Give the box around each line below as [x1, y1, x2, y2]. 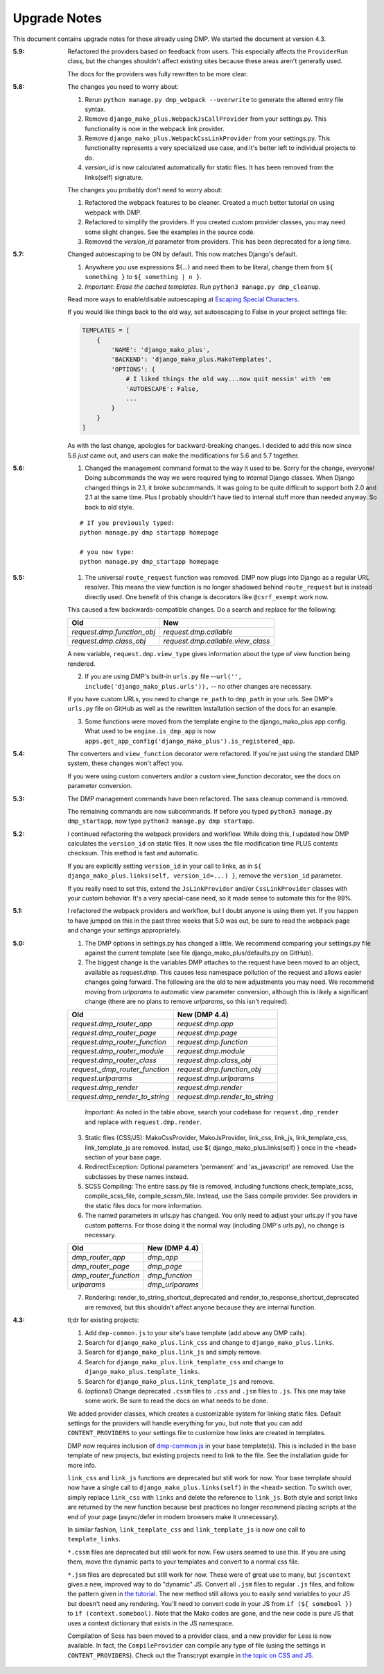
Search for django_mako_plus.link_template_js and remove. [85, 1377, 274, 1385]
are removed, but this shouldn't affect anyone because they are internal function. [85, 1303, 317, 1312]
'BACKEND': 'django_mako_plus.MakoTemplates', [111, 355, 272, 364]
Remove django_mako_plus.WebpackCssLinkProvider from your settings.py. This [85, 134, 331, 142]
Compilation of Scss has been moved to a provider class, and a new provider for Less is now [67, 1632, 332, 1640]
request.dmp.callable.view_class [163, 636, 270, 646]
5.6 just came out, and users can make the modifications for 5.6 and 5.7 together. [67, 451, 299, 460]
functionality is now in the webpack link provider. [85, 124, 225, 133]
